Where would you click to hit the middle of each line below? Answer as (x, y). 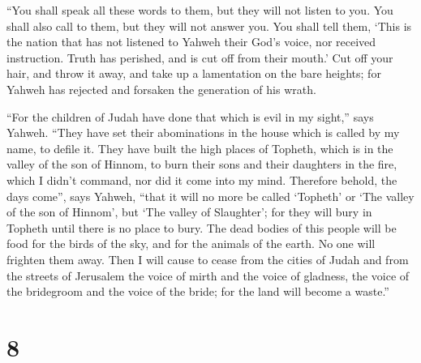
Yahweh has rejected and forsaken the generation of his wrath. (161, 89)
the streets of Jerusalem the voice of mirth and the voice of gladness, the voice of (208, 275)
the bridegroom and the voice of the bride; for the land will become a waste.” (198, 291)
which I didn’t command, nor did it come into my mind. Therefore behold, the (202, 179)
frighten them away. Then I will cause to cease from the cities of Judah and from (208, 259)
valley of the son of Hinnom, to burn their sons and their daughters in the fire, (202, 164)
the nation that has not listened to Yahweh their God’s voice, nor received (191, 42)
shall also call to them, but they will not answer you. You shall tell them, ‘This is (209, 26)
